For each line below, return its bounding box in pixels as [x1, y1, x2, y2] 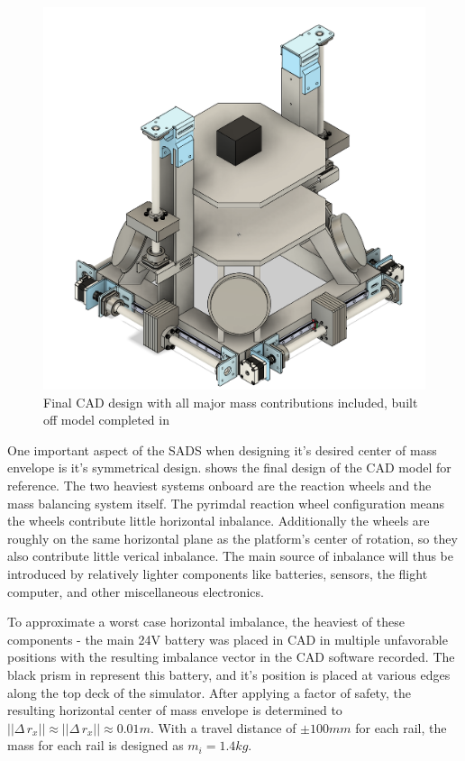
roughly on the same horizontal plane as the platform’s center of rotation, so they [7, 528, 458, 547]
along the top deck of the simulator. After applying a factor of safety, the [7, 683, 411, 701]
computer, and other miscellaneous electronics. [7, 582, 264, 601]
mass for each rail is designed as [7, 736, 184, 755]
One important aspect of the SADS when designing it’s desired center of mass [7, 440, 437, 459]
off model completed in [43, 410, 169, 429]
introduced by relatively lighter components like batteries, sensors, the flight [7, 564, 428, 582]
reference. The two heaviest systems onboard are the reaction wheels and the [7, 475, 432, 494]
